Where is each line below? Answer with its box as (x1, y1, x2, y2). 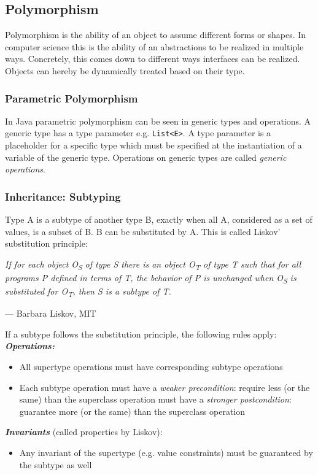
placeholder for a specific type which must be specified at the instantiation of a (5, 139, 302, 152)
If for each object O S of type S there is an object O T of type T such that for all (5, 257, 301, 272)
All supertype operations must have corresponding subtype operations (19, 360, 283, 373)
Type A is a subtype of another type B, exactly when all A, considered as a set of (5, 213, 312, 226)
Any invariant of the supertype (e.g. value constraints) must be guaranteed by (19, 446, 313, 458)
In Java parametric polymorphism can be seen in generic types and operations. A (5, 114, 311, 127)
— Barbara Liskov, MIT (5, 307, 96, 320)
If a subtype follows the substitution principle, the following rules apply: (5, 327, 277, 340)
